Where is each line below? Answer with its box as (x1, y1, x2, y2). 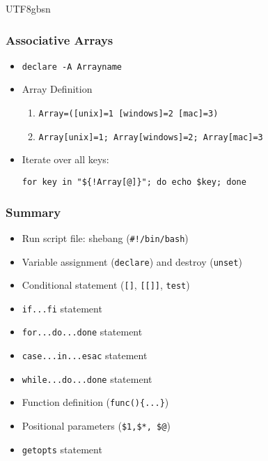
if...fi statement (22, 301, 102, 315)
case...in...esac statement (22, 348, 148, 363)
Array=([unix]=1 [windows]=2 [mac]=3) (38, 109, 219, 119)
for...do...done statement (22, 324, 143, 339)
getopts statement (22, 441, 102, 456)
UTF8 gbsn (6, 1, 51, 15)
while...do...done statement (22, 371, 152, 386)
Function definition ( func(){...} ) (22, 395, 169, 409)
